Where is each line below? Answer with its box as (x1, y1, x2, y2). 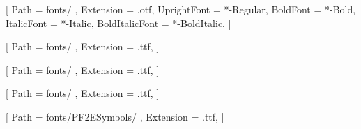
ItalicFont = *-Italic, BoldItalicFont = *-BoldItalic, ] (6, 15, 231, 30)
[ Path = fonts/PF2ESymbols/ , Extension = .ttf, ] (6, 109, 224, 123)
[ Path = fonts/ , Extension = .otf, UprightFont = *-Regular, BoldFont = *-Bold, (6, 2, 356, 16)
